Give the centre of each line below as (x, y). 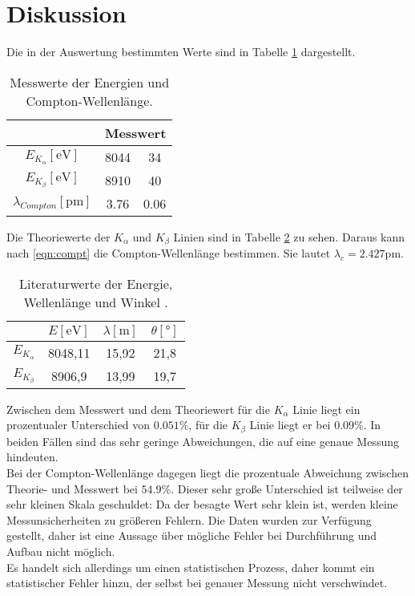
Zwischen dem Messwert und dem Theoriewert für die (138, 409)
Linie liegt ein (326, 409)
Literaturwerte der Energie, (96, 283)
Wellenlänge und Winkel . (96, 302)
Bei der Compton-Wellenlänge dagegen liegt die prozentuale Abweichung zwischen (207, 472)
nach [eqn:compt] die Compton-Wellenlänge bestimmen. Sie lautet (169, 253)
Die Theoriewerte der (58, 236)
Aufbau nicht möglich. (61, 551)
